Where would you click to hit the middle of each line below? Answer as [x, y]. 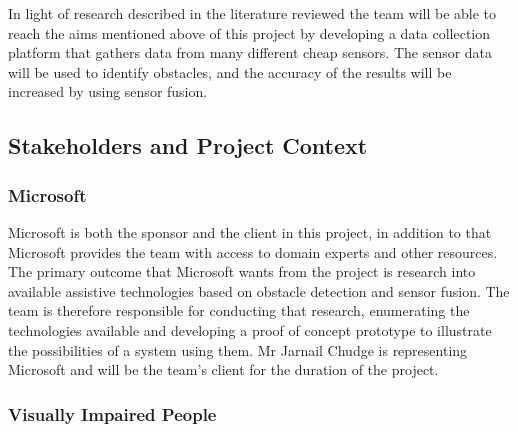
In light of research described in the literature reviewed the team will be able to [252, 13]
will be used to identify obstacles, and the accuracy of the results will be [230, 71]
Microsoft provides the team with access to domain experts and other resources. [253, 251]
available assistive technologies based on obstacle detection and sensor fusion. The [259, 290]
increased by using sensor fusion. [108, 91]
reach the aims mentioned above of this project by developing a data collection [249, 32]
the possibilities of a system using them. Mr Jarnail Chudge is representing [238, 349]
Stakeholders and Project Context [188, 145]
